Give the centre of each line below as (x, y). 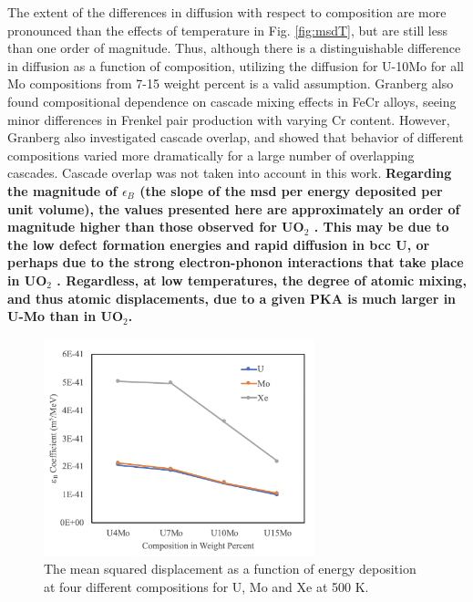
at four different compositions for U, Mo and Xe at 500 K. (206, 586)
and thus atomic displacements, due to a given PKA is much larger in (232, 298)
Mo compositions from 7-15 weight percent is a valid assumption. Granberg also (231, 83)
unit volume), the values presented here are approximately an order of (234, 208)
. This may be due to (381, 227)
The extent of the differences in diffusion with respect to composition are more (227, 12)
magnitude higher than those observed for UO (156, 227)
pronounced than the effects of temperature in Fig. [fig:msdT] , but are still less (227, 30)
